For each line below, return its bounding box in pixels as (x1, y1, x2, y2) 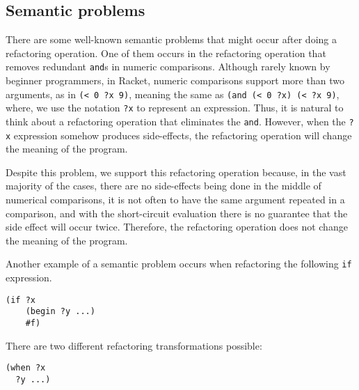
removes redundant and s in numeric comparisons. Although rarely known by (6, 59, 330, 74)
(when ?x (6, 363, 46, 373)
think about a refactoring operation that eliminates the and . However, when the (6, 114, 346, 128)
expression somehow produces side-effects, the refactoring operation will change (13, 127, 352, 142)
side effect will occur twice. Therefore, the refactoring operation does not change (6, 219, 348, 234)
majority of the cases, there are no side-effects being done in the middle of (6, 178, 321, 193)
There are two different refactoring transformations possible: (6, 338, 262, 352)
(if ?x (6, 295, 35, 305)
